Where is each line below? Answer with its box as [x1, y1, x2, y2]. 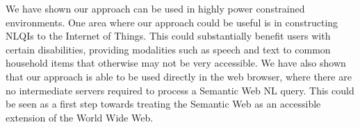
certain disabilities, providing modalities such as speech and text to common [6, 42, 331, 56]
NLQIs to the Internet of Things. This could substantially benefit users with [6, 28, 331, 43]
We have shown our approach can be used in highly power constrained [6, 1, 305, 15]
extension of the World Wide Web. [6, 110, 154, 124]
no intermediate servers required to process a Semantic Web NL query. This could [6, 83, 354, 97]
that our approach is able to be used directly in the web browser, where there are [6, 69, 352, 83]
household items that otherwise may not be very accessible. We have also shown [6, 56, 346, 70]
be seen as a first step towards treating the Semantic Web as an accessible [6, 96, 321, 111]
